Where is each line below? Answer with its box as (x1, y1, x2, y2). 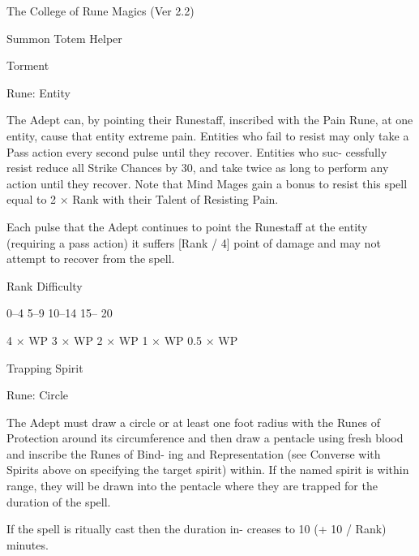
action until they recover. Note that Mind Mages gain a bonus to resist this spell (6, 175, 408, 192)
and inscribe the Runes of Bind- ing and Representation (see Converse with (6, 445, 381, 462)
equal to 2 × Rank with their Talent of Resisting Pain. (6, 191, 279, 208)
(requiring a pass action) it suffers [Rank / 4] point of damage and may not (6, 234, 381, 251)
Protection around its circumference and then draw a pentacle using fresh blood (6, 429, 404, 446)
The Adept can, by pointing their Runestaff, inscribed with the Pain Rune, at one (6, 111, 413, 128)
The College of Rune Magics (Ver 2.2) (6, 2, 195, 19)
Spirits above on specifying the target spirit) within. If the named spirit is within (6, 461, 409, 478)
